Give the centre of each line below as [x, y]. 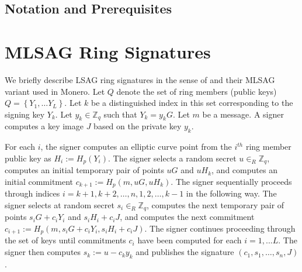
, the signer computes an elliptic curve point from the [136, 147]
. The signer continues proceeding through [220, 228]
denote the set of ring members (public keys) [197, 91]
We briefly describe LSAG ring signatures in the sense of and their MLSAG [140, 79]
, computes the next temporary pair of [216, 204]
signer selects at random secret [60, 204]
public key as [28, 158]
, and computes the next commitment [187, 217]
